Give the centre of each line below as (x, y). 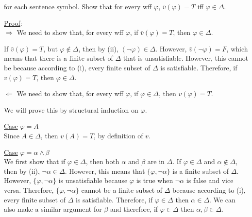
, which (237, 48)
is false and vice (210, 180)
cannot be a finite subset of (122, 190)
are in (156, 161)
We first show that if (35, 161)
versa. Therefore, (29, 190)
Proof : (13, 23)
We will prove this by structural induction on (71, 109)
